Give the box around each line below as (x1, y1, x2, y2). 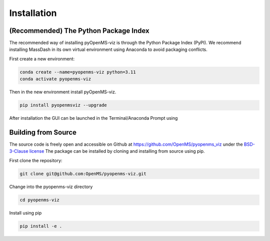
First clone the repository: (9, 157, 62, 163)
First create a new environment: (9, 55, 75, 62)
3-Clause (9, 148, 28, 154)
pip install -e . (19, 223, 62, 229)
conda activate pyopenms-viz (19, 76, 91, 82)
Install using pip (9, 210, 42, 216)
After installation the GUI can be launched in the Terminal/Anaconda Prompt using (9, 115, 178, 121)
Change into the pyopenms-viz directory (9, 184, 93, 190)
